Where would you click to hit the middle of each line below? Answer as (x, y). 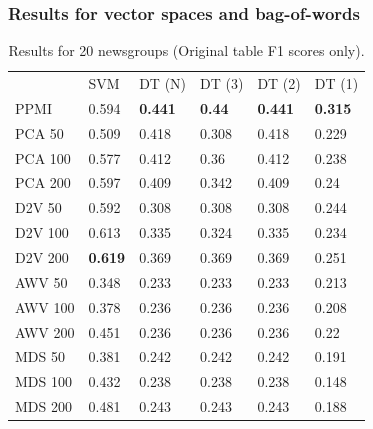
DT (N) (163, 83)
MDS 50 (40, 356)
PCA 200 (43, 182)
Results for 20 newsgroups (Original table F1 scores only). (186, 50)
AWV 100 (45, 306)
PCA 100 (43, 157)
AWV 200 (45, 331)
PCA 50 (39, 132)
